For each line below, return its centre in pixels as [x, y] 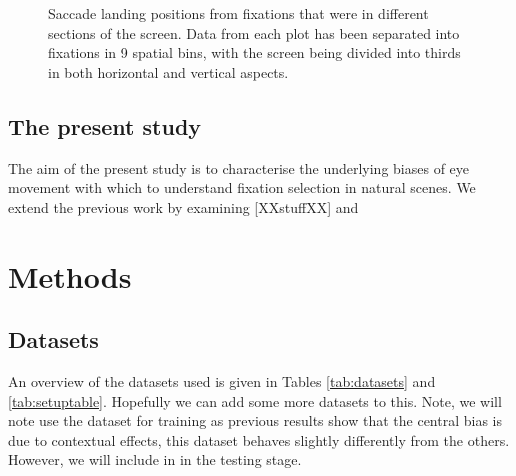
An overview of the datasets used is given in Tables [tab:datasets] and [222, 380]
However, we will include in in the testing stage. [155, 459]
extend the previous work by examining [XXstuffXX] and [183, 206]
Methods [70, 275]
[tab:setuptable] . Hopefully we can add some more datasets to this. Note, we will [255, 400]
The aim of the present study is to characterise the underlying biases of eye [239, 167]
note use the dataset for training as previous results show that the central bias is [255, 420]
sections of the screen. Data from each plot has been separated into [254, 32]
